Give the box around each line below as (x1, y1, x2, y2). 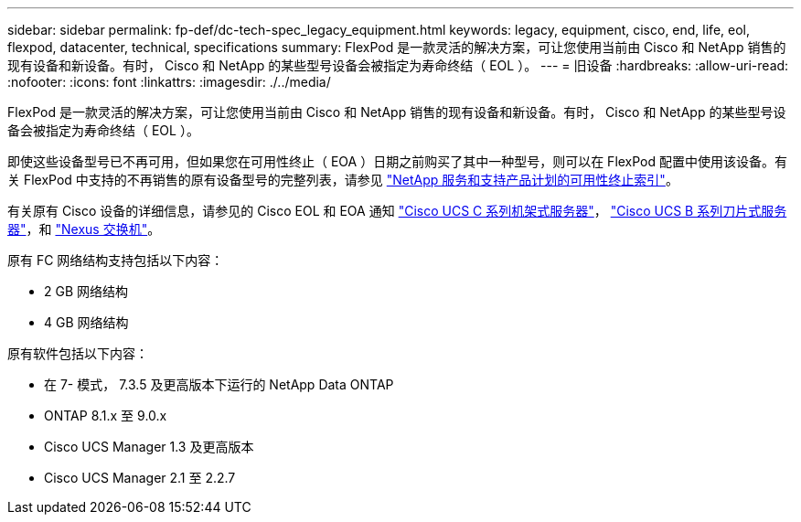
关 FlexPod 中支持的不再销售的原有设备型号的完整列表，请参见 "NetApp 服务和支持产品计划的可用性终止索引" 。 (7, 172, 678, 187)
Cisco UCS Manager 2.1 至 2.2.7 (44, 470, 236, 485)
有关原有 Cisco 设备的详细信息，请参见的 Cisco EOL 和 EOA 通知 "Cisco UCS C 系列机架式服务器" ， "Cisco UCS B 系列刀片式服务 (7, 203, 787, 218)
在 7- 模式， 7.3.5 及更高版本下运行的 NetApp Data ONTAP (44, 377, 394, 392)
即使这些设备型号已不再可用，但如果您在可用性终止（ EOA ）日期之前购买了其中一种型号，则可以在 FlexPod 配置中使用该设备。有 (7, 154, 788, 169)
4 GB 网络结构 (44, 314, 129, 330)
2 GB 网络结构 (44, 283, 129, 299)
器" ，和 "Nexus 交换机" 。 (7, 221, 161, 237)
